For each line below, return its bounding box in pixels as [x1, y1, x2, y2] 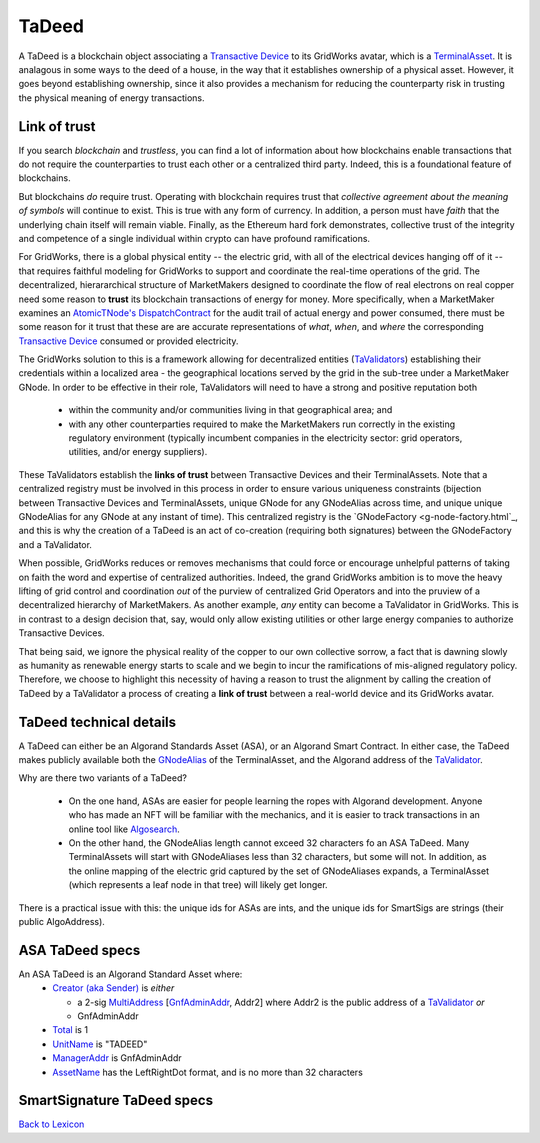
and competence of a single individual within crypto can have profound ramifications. [18, 232, 370, 244]
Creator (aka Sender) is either [52, 982, 175, 994]
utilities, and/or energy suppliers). [68, 446, 208, 458]
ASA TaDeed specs [18, 941, 141, 959]
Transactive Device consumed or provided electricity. [18, 335, 239, 347]
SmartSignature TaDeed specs [18, 1092, 214, 1109]
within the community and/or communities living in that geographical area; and [68, 404, 393, 416]
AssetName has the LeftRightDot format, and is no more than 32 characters [52, 1066, 364, 1078]
